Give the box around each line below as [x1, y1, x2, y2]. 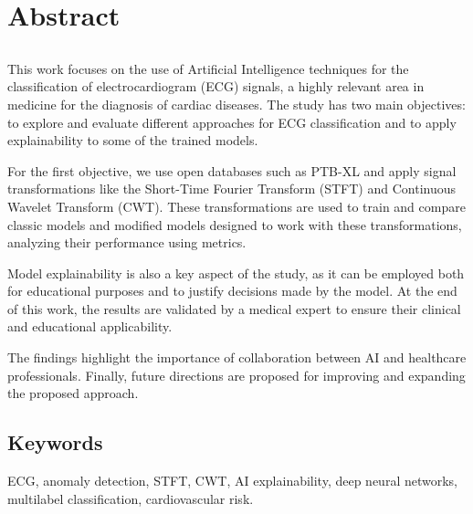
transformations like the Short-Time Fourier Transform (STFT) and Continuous [7, 179, 457, 198]
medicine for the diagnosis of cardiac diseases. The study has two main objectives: [7, 94, 466, 113]
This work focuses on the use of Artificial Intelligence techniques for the [7, 58, 409, 78]
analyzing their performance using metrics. [7, 233, 247, 252]
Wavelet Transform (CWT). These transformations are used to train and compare [7, 196, 466, 215]
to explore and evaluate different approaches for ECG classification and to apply [7, 112, 457, 131]
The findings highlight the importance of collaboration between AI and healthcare [7, 348, 467, 367]
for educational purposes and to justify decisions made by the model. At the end [7, 281, 457, 300]
